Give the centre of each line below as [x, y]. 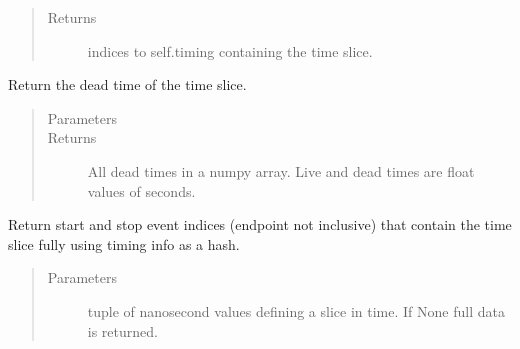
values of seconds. [141, 190]
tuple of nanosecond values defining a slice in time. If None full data [296, 310]
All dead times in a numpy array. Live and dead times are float [281, 170]
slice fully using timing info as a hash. [124, 243]
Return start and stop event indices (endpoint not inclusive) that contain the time [260, 224]
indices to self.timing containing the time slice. [230, 50]
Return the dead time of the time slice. [127, 84]
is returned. [122, 330]
